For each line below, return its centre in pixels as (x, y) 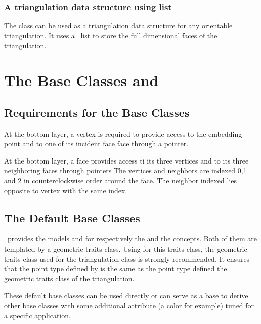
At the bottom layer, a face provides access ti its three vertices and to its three (126, 160)
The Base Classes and (81, 80)
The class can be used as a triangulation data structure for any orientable (118, 26)
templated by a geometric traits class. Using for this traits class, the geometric (126, 248)
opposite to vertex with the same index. (66, 190)
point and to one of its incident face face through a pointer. (96, 144)
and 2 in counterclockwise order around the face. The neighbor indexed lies (121, 180)
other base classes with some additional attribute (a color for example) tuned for (129, 305)
